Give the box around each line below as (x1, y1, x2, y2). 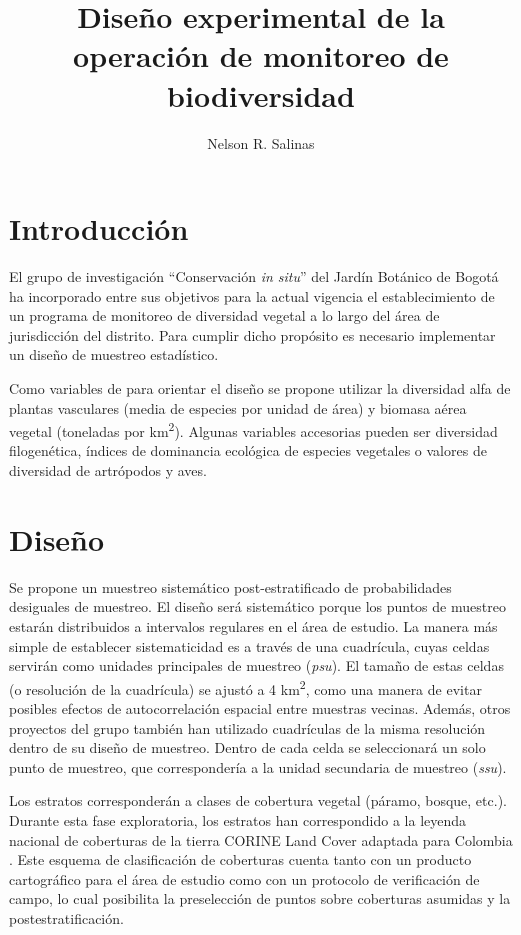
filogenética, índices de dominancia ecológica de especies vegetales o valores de (9, 440, 487, 461)
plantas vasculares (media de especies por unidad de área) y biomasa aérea (9, 397, 467, 418)
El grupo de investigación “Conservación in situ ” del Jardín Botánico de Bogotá (9, 266, 499, 287)
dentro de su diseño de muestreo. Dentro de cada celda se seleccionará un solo (9, 737, 486, 758)
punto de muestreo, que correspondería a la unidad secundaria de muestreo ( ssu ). (9, 756, 507, 777)
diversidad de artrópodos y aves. (9, 460, 207, 481)
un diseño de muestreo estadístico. (9, 344, 219, 365)
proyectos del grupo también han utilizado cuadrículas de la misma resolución (9, 717, 486, 738)
